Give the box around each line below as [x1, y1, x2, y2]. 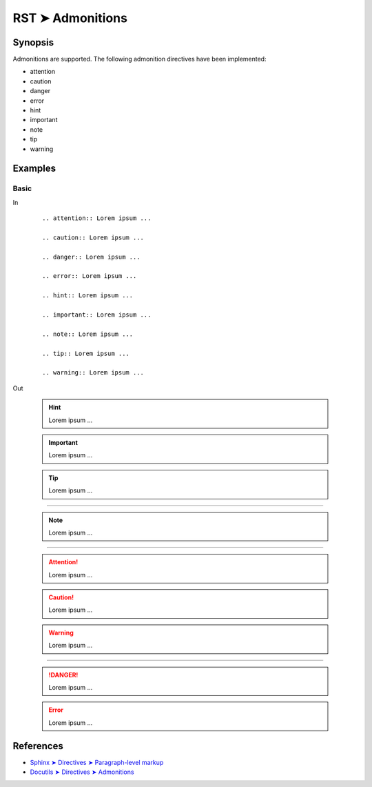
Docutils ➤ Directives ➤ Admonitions [30, 768, 134, 776]
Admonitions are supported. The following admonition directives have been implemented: [12, 55, 267, 63]
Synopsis [12, 37, 54, 48]
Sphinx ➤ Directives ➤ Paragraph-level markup [30, 758, 164, 766]
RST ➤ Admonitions [12, 10, 127, 26]
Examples [12, 163, 56, 175]
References [12, 740, 63, 752]
